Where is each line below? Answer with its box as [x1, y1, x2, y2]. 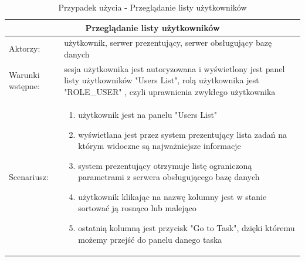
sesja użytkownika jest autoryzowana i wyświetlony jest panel [64, 62, 285, 74]
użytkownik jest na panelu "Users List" [78, 108, 218, 120]
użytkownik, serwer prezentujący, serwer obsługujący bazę [64, 36, 272, 49]
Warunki [9, 68, 40, 80]
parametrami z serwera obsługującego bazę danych [78, 171, 260, 183]
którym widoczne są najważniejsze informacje [78, 140, 241, 152]
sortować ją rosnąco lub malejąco [78, 202, 196, 214]
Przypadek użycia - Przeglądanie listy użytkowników [58, 1, 247, 13]
